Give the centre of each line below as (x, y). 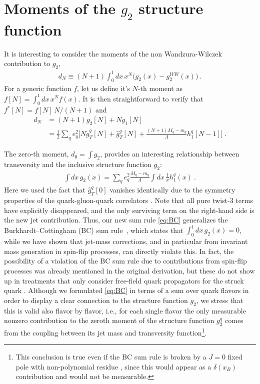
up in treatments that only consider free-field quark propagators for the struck (124, 280)
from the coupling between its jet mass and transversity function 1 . (105, 332)
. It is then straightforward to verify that (141, 98)
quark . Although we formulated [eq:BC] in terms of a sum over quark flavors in (126, 290)
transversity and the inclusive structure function (78, 164)
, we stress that (220, 300)
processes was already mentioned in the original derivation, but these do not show (129, 271)
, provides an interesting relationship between (170, 154)
